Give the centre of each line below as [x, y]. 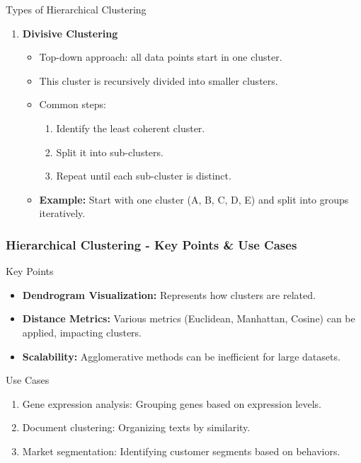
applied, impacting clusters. [82, 332]
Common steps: [73, 104]
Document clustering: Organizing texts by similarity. [136, 427]
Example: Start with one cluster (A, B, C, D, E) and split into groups [194, 199]
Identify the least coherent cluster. [131, 128]
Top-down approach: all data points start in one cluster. [161, 57]
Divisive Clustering [70, 33]
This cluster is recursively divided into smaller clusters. [159, 80]
